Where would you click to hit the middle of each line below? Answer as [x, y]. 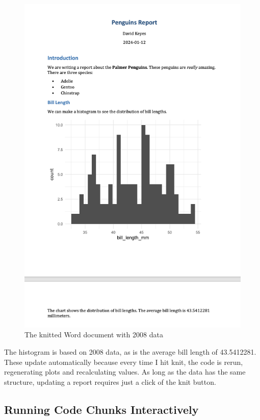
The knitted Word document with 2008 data [94, 335]
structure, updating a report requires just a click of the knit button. [110, 381]
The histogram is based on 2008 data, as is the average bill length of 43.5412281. [130, 352]
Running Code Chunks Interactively [101, 409]
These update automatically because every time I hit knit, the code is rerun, [124, 362]
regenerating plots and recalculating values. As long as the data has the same [125, 372]
